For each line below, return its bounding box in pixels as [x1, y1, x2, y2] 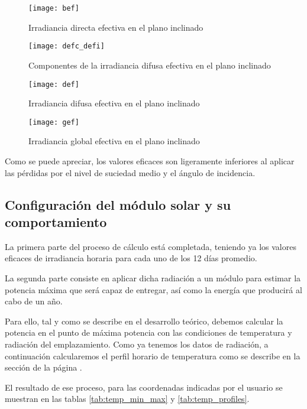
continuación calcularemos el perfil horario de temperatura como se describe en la [5, 349, 300, 362]
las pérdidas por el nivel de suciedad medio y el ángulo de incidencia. [5, 166, 256, 178]
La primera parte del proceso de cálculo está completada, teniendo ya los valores [5, 240, 296, 252]
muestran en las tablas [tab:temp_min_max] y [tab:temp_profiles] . [5, 392, 250, 405]
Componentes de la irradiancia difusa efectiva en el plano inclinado [28, 59, 271, 71]
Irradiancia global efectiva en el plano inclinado [28, 135, 200, 147]
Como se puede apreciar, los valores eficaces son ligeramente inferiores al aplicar [5, 155, 295, 167]
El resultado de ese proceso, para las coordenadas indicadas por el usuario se [5, 381, 283, 393]
